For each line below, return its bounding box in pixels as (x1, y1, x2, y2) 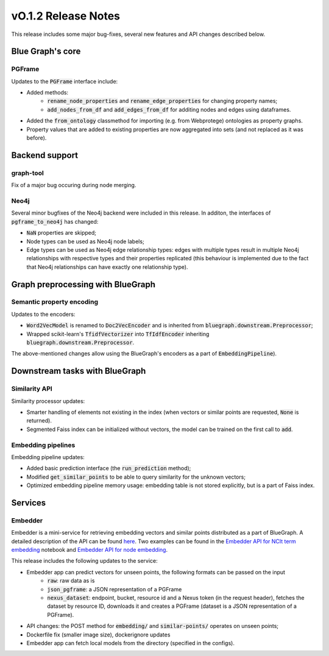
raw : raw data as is (47, 577, 95, 585)
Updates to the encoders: (11, 310, 76, 318)
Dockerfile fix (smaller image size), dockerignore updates (26, 631, 171, 638)
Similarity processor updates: (11, 397, 85, 405)
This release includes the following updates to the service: (11, 557, 158, 565)
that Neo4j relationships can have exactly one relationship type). (26, 263, 188, 271)
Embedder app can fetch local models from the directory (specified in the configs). (26, 639, 235, 646)
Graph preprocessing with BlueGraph (11, 279, 155, 290)
